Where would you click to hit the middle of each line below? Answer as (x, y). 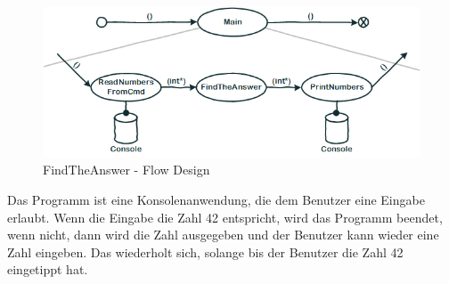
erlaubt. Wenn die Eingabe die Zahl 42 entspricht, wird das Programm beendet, (225, 217)
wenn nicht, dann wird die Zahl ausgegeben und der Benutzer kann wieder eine (223, 235)
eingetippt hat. (48, 269)
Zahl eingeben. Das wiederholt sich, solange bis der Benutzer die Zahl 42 (205, 252)
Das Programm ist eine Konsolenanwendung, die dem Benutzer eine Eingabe (216, 199)
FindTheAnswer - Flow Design (127, 170)
